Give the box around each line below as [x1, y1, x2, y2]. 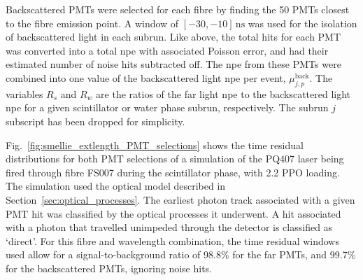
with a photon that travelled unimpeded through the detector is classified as [6, 220, 333, 234]
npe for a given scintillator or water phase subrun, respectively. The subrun [6, 100, 329, 115]
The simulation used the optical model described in [6, 178, 226, 193]
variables [6, 86, 43, 101]
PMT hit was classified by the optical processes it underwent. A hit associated [6, 206, 341, 220]
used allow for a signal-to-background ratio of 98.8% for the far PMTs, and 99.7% [6, 247, 356, 262]
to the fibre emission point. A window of [6, 15, 179, 30]
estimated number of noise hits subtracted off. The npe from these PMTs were [6, 57, 341, 71]
